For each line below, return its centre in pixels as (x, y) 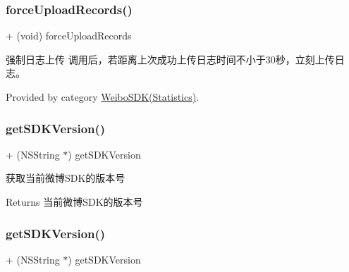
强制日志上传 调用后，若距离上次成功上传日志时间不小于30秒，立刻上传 (170, 59)
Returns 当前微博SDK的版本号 (74, 202)
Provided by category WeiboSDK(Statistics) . (103, 97)
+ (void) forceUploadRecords (69, 36)
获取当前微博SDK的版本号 (66, 178)
